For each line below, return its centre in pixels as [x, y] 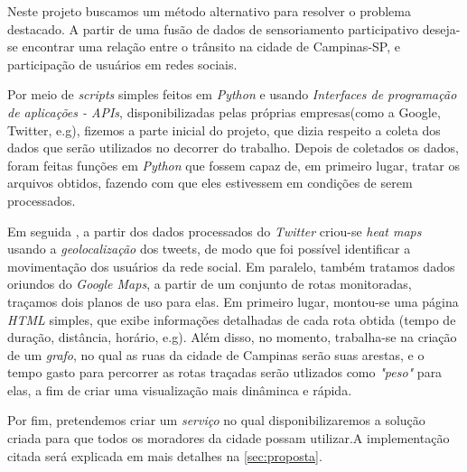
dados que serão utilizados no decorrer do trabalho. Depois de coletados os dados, [233, 148]
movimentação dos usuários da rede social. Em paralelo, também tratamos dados [231, 266]
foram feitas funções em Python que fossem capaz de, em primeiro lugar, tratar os [234, 165]
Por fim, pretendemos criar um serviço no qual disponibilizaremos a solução [216, 420]
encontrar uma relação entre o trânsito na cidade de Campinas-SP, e [211, 46]
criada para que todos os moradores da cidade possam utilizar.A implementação [229, 438]
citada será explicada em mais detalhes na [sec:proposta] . [165, 455]
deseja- [441, 28]
